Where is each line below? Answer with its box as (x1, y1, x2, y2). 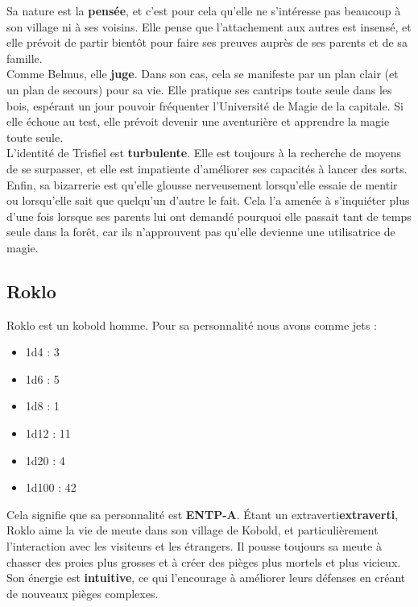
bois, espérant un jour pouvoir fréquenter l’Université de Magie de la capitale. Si (6, 97, 404, 114)
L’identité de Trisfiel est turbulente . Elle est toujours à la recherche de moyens (6, 144, 401, 161)
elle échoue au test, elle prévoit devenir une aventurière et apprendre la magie (6, 113, 390, 130)
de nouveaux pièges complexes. (6, 584, 159, 601)
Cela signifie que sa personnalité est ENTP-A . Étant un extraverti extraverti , (6, 505, 399, 522)
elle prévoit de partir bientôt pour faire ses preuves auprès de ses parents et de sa (6, 34, 408, 51)
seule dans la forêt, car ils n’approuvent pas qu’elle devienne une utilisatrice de (6, 223, 395, 240)
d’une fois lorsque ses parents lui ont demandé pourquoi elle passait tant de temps (6, 207, 412, 224)
